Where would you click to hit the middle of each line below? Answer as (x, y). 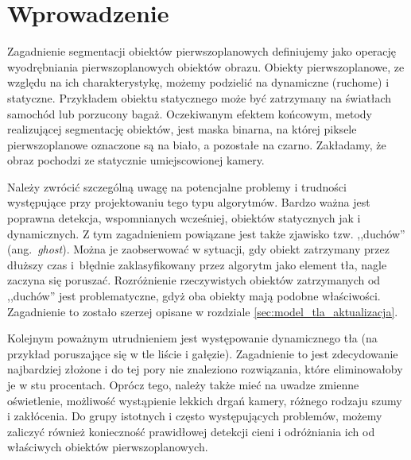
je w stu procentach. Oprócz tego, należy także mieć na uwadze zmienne (183, 385)
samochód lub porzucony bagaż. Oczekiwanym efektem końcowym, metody (190, 113)
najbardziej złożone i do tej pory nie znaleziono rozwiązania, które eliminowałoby (205, 369)
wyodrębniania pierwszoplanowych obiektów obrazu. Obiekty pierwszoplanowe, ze (206, 66)
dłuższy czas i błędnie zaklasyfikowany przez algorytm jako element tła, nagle (197, 264)
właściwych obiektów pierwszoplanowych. (108, 447)
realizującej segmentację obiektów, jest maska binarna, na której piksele (182, 129)
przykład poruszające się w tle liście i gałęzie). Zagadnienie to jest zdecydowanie (203, 353)
